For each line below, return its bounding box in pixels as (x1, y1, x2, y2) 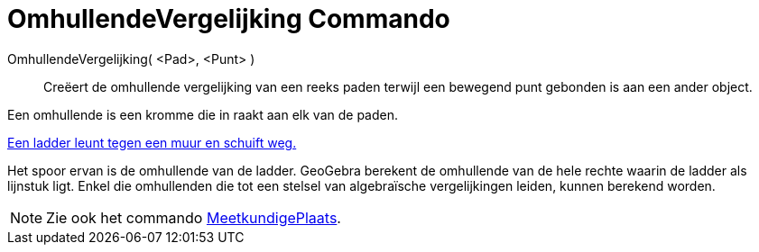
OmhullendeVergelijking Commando (7, 4, 450, 34)
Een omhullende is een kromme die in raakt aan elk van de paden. (7, 106, 398, 122)
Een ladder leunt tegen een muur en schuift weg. (7, 134, 297, 150)
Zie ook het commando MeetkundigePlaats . (46, 208, 341, 227)
